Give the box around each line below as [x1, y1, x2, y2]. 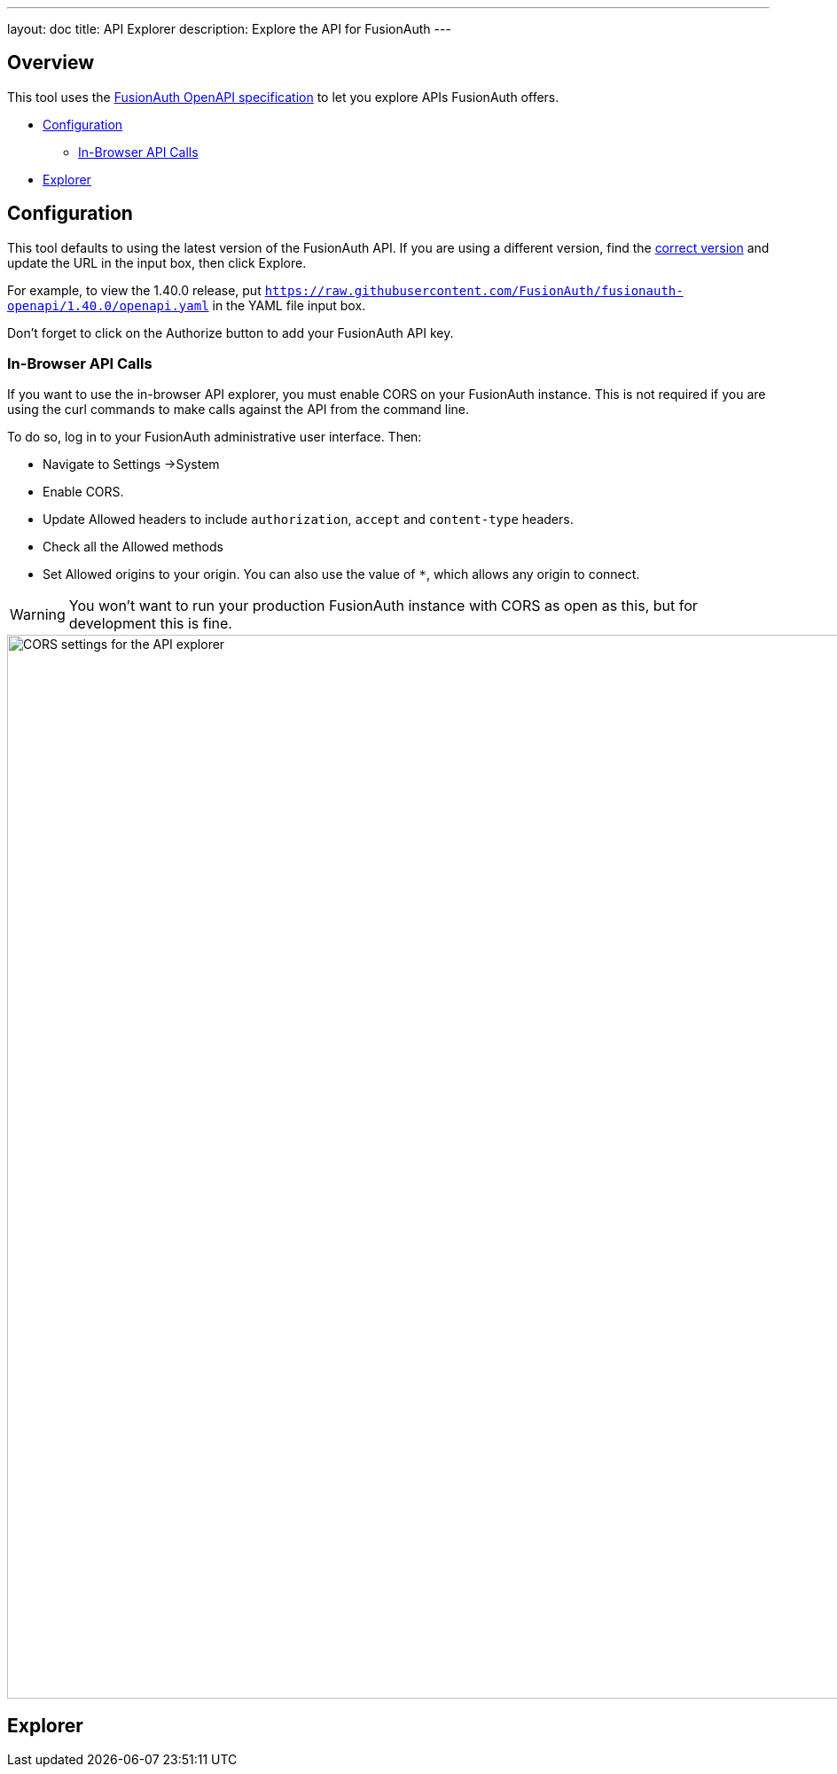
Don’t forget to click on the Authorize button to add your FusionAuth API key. [7, 324, 454, 340]
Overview [7, 51, 95, 74]
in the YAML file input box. [212, 297, 366, 313]
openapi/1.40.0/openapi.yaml [7, 298, 209, 313]
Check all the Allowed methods [43, 539, 223, 555]
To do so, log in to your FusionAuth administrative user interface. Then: [7, 429, 422, 445]
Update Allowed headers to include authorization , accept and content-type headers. [43, 512, 574, 528]
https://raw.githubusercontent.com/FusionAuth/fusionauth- [264, 283, 684, 298]
